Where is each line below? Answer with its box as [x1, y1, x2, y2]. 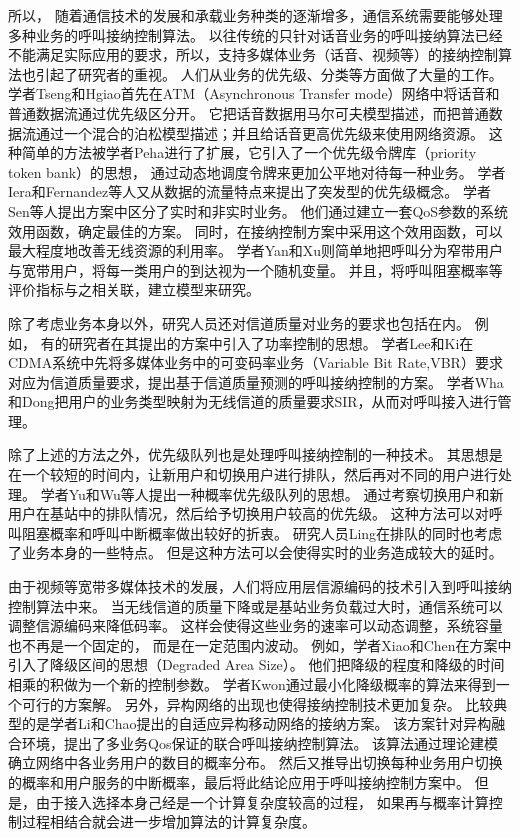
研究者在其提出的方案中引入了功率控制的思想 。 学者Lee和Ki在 [68, 332, 474, 353]
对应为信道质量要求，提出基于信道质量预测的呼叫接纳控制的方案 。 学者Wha [8, 371, 504, 392]
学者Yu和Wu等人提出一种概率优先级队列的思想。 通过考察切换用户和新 [40, 483, 504, 504]
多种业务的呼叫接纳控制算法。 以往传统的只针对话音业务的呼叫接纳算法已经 [8, 24, 503, 45]
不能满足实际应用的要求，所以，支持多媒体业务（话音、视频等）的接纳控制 [8, 44, 498, 65]
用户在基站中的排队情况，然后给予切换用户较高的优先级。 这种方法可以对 [8, 503, 489, 524]
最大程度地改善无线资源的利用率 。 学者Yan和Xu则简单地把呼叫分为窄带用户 [8, 240, 504, 261]
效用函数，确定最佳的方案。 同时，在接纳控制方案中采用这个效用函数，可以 [8, 220, 503, 241]
